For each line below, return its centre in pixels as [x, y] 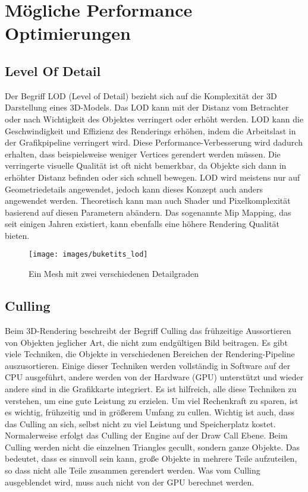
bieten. [17, 235]
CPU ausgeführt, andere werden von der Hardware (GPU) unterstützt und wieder [154, 377]
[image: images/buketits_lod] [88, 255]
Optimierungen [68, 33]
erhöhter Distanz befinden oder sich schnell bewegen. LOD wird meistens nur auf [153, 177]
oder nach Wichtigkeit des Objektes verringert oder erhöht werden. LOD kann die [154, 119]
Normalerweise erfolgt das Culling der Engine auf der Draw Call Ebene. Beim [146, 435]
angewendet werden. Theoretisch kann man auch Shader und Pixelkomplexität [148, 201]
